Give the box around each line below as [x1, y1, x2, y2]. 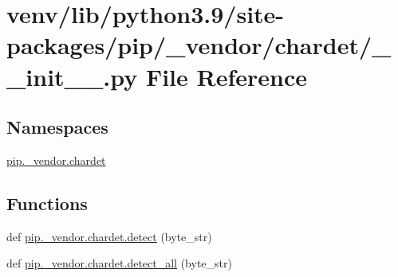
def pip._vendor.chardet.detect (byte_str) [6, 228, 212, 244]
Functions [6, 190, 88, 215]
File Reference [145, 60, 308, 92]
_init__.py [6, 60, 138, 92]
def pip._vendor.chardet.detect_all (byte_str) [6, 255, 232, 271]
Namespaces [6, 115, 108, 139]
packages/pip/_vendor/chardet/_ [6, 29, 392, 61]
